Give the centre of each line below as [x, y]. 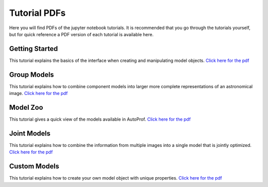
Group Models [32, 74]
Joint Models [30, 133]
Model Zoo [26, 107]
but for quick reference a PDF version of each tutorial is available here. [81, 34]
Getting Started [33, 49]
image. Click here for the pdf [38, 93]
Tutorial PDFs [37, 13]
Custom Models [34, 166]
